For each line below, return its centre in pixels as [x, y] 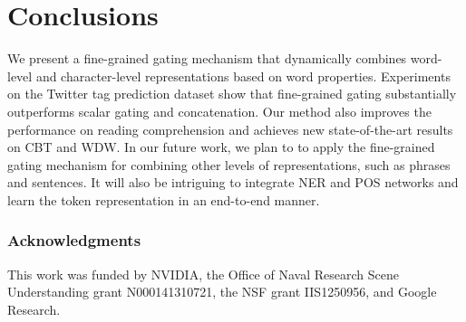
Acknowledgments [74, 240]
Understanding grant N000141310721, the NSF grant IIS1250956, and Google [222, 292]
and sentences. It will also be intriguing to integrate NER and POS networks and [233, 182]
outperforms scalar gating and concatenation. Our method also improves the [219, 111]
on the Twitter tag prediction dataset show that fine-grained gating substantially [232, 94]
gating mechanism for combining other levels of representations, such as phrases [229, 164]
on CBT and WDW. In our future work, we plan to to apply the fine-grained [221, 147]
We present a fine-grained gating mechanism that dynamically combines [207, 58]
